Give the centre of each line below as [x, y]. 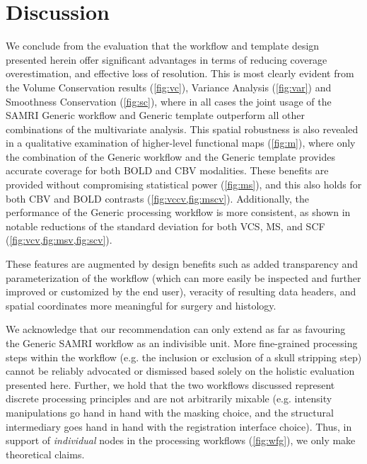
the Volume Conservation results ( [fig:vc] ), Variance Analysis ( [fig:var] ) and [169, 87]
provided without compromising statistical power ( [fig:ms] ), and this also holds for [184, 185]
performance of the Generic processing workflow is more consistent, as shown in [178, 212]
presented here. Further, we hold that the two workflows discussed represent [170, 384]
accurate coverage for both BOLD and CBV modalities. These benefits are [167, 170]
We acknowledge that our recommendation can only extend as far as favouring [176, 329]
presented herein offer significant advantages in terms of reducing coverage [167, 59]
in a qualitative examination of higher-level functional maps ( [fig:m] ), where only [181, 143]
